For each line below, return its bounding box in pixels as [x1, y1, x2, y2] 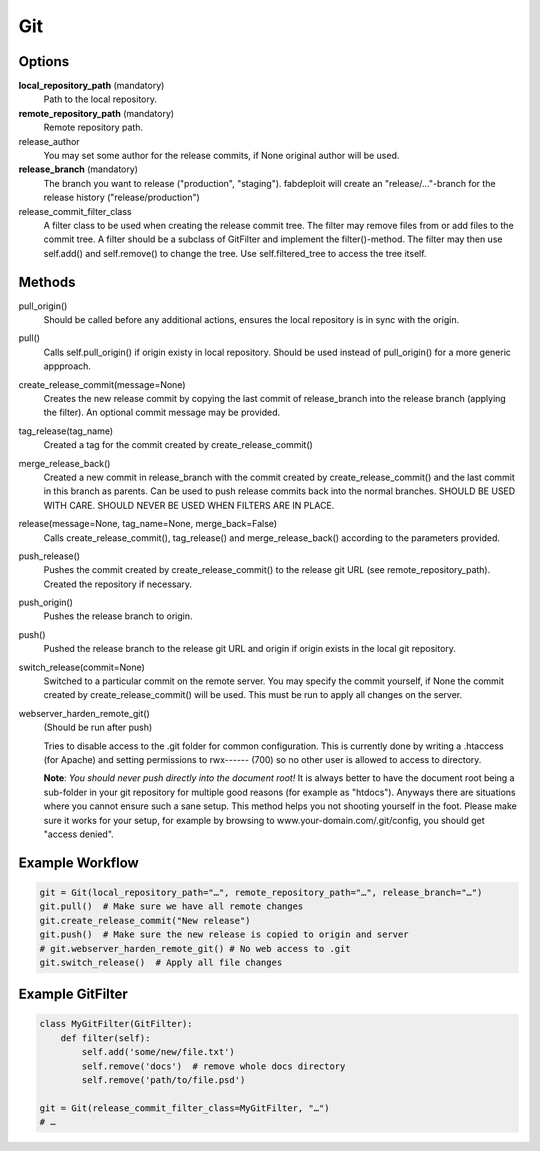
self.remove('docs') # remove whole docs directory [81, 1060, 346, 1072]
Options [18, 53, 70, 70]
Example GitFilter [18, 986, 129, 1003]
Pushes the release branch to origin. [43, 610, 194, 622]
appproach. [43, 360, 92, 372]
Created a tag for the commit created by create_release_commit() [43, 439, 314, 451]
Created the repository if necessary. [43, 578, 193, 590]
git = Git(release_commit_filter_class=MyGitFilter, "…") [39, 1102, 330, 1114]
